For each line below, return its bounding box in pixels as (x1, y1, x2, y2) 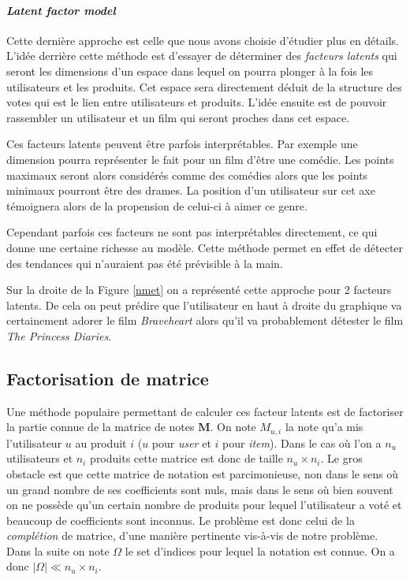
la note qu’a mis (285, 418, 363, 435)
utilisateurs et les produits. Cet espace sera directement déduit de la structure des (6, 78, 402, 95)
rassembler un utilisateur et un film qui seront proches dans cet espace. (6, 109, 350, 125)
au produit (75, 434, 127, 451)
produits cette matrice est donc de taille (90, 450, 283, 467)
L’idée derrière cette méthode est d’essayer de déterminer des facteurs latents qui (6, 47, 397, 64)
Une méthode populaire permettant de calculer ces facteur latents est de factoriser (6, 403, 404, 419)
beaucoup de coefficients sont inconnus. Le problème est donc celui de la (6, 511, 355, 528)
